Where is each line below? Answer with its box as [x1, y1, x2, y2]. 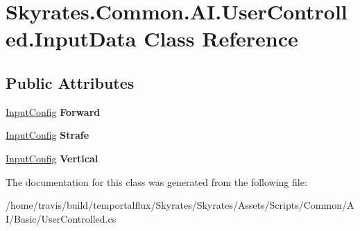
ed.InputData [6, 24, 137, 53]
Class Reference [144, 24, 298, 53]
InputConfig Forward [6, 104, 101, 119]
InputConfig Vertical [6, 151, 98, 165]
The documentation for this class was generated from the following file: [6, 174, 307, 189]
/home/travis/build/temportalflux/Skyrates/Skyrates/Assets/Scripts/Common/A [6, 198, 354, 212]
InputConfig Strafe [6, 128, 89, 142]
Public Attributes [6, 71, 135, 93]
